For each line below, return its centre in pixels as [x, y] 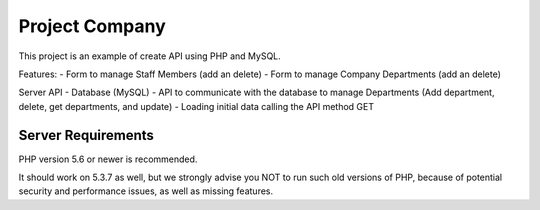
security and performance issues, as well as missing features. [146, 191]
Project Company [92, 26]
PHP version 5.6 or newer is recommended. [108, 159]
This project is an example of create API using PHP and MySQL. [150, 56]
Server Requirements [86, 135]
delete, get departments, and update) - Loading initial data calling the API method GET [196, 106]
